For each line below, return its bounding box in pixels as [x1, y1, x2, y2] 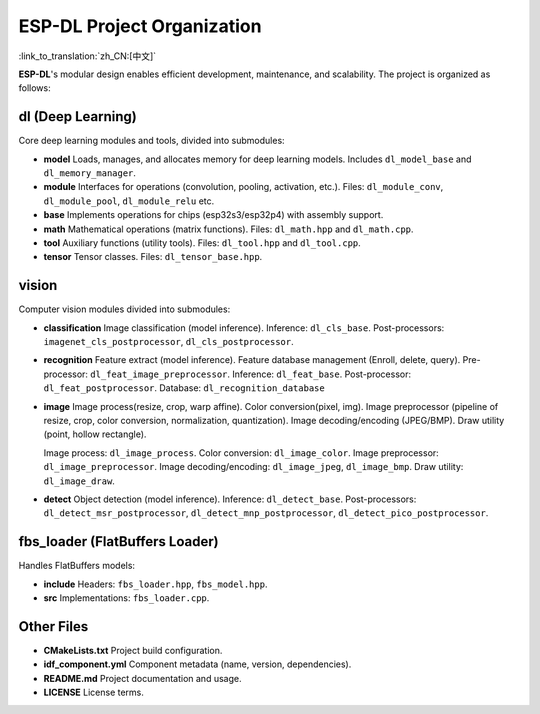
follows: [18, 82, 51, 94]
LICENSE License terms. [43, 686, 145, 699]
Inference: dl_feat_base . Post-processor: [231, 368, 412, 380]
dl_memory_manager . [43, 167, 137, 179]
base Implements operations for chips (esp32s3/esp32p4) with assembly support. [43, 209, 384, 221]
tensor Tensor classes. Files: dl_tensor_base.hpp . [43, 251, 263, 263]
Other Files [18, 618, 89, 635]
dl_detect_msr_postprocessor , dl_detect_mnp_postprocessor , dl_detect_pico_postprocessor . [43, 507, 489, 519]
